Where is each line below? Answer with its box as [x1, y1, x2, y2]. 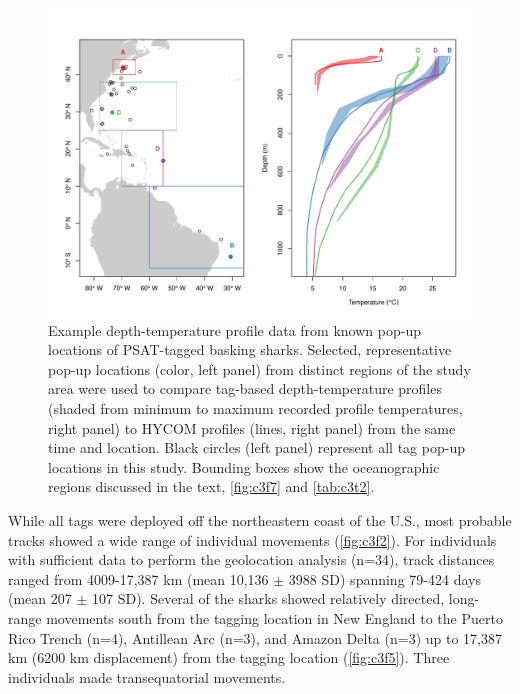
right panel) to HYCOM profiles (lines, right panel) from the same [48, 417, 456, 438]
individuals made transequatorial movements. [8, 666, 286, 687]
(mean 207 [8, 588, 72, 609]
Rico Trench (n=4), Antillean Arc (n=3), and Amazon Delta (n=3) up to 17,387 [8, 627, 502, 648]
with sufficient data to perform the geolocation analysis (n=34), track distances [8, 549, 495, 570]
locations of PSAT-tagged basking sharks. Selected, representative [48, 339, 452, 360]
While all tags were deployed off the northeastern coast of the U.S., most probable [8, 510, 512, 530]
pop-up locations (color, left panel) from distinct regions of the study [48, 358, 471, 379]
